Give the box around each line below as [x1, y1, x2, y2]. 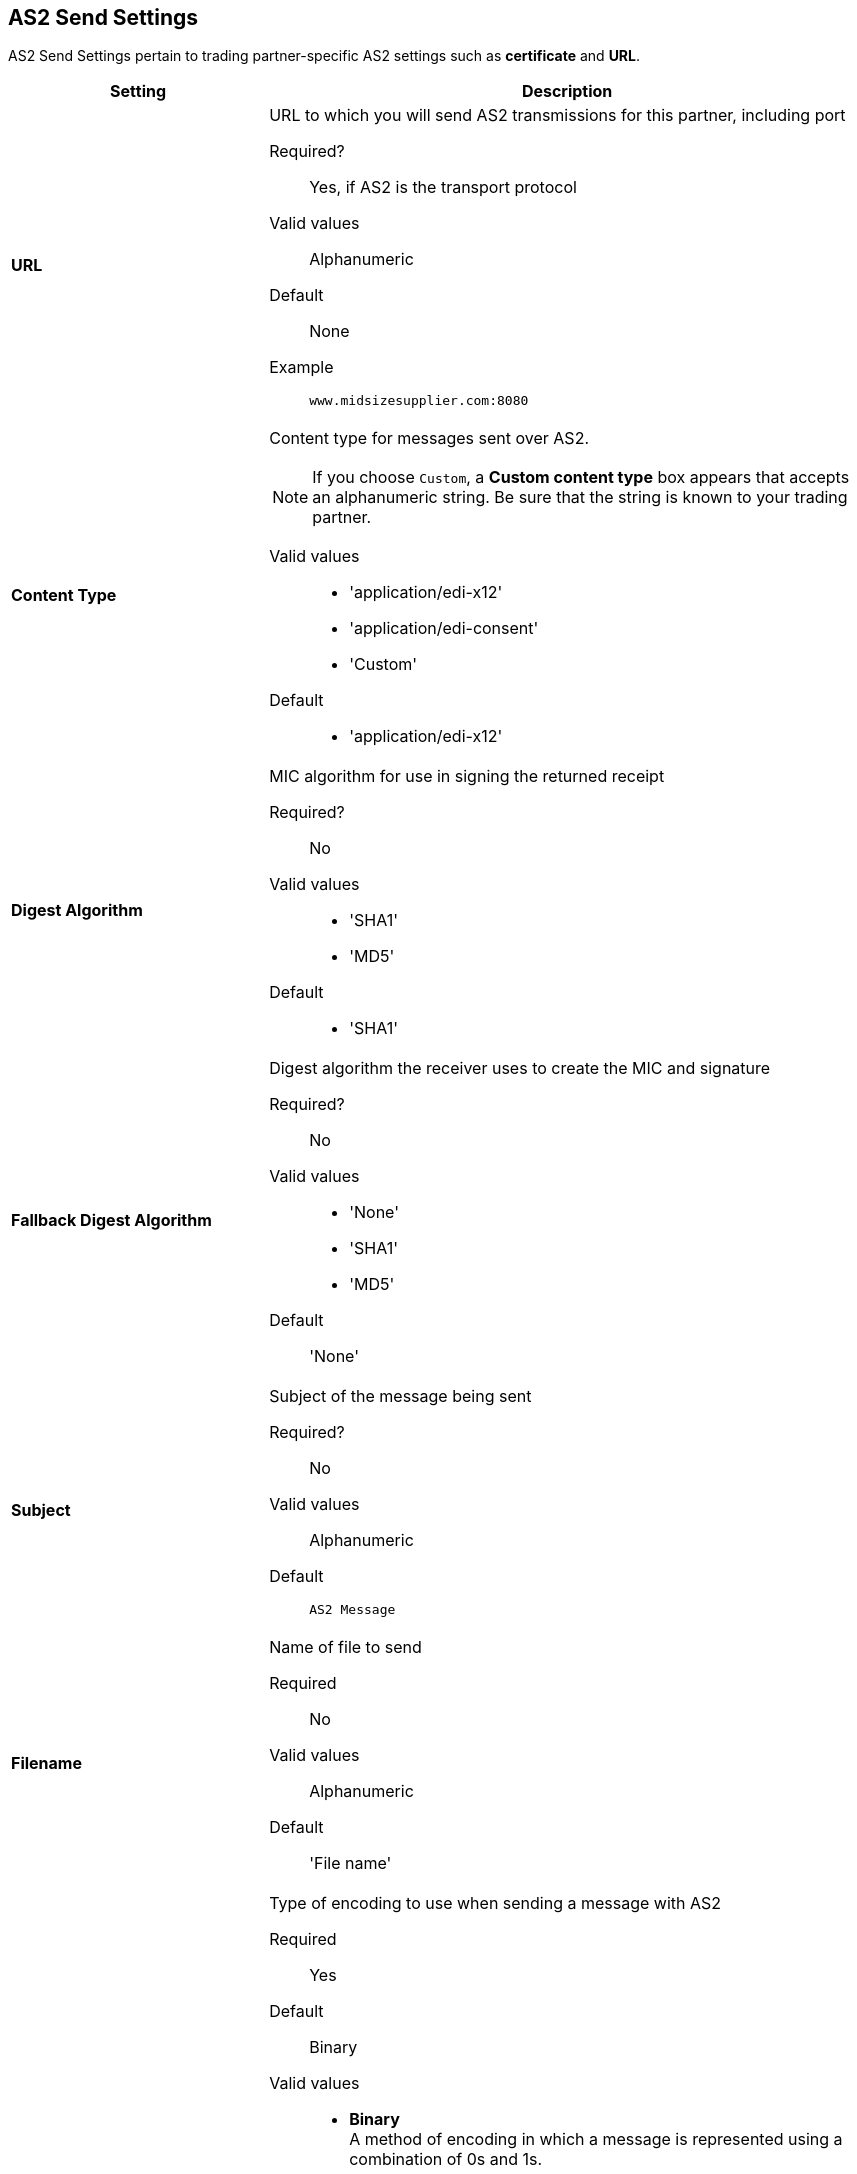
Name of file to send [269, 1637, 422, 1658]
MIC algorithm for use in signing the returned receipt [269, 766, 665, 787]
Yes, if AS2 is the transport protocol [309, 177, 577, 198]
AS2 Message [309, 1602, 396, 1618]
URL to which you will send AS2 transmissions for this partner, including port [269, 105, 846, 126]
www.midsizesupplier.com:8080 [309, 393, 529, 409]
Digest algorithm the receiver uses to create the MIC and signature [269, 1058, 771, 1079]
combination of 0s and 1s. [349, 2149, 543, 2170]
